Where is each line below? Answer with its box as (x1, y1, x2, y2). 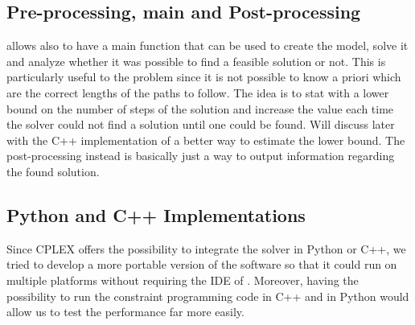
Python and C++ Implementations (6, 202, 306, 227)
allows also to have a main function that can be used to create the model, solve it (6, 37, 409, 54)
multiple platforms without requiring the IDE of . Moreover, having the (6, 271, 359, 288)
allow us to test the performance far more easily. (6, 303, 244, 320)
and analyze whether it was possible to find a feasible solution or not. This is (6, 52, 386, 69)
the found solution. (6, 162, 100, 179)
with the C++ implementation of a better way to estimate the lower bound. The (6, 131, 405, 148)
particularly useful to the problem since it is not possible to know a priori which (6, 68, 401, 85)
